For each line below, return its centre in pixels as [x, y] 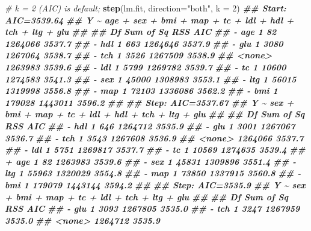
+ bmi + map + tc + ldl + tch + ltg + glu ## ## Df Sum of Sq [146, 196]
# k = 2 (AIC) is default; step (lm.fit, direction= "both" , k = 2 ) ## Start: [146, 8]
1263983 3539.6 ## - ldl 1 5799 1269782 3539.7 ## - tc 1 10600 [146, 66]
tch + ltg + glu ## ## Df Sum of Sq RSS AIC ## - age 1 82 [141, 32]
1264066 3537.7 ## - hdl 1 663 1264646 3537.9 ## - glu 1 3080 [144, 43]
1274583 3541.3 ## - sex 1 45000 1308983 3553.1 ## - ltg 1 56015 [151, 79]
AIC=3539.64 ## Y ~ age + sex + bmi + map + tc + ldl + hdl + [149, 20]
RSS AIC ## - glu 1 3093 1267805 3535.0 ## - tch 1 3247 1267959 [152, 208]
